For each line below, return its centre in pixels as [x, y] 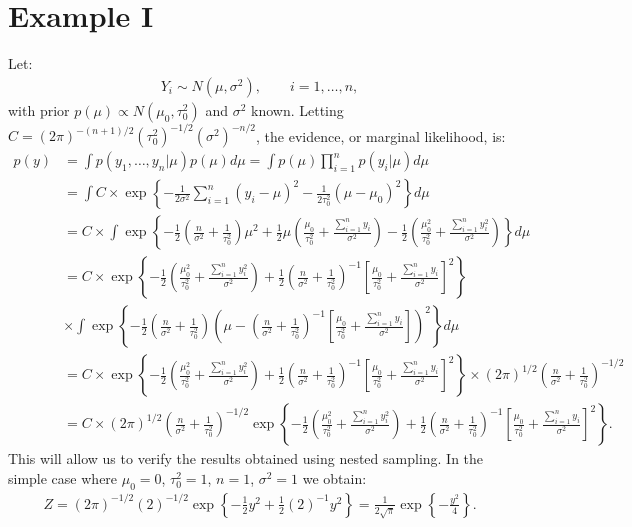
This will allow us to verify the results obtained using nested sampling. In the [246, 458]
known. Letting [297, 109]
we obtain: [334, 478]
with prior [39, 109]
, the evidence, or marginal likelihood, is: [381, 135]
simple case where [63, 478]
